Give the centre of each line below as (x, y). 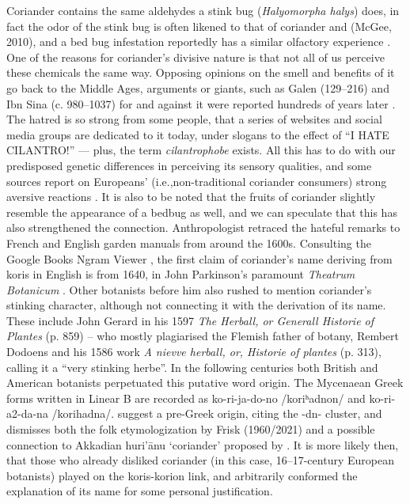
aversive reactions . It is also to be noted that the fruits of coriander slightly (191, 197)
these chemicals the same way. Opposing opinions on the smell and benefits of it (201, 72)
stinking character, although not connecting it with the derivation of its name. (196, 305)
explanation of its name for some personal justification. (140, 491)
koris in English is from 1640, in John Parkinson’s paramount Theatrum (181, 274)
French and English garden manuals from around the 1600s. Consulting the (189, 243)
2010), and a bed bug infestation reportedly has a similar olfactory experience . (199, 42)
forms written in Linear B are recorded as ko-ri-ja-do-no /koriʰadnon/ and (186, 398)
